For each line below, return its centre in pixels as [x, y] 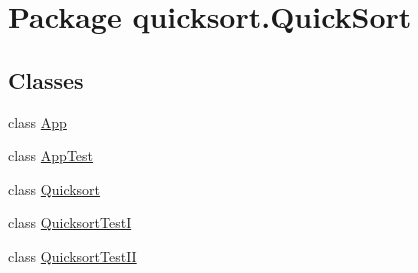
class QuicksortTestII [72, 255]
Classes [46, 79]
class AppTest [51, 155]
